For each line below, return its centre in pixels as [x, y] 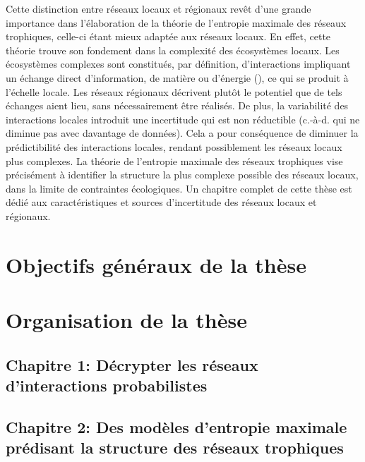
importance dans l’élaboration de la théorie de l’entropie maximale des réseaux [176, 22]
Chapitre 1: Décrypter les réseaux [132, 364]
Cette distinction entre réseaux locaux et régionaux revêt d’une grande [158, 8]
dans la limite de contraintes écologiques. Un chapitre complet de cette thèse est [179, 188]
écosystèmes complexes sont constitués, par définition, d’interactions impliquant [178, 64]
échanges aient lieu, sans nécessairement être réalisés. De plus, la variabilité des [177, 105]
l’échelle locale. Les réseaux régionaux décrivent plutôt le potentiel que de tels [174, 91]
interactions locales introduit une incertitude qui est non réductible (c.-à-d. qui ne [183, 119]
